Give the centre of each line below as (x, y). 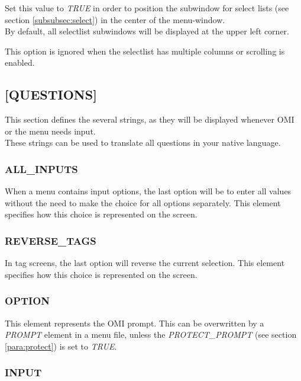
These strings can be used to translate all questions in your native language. (143, 143)
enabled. (20, 63)
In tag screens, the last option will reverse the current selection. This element (145, 263)
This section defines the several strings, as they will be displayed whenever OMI (150, 119)
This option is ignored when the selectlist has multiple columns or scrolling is (145, 51)
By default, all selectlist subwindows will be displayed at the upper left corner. (147, 31)
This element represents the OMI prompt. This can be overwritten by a (135, 323)
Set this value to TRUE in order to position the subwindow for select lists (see (147, 8)
